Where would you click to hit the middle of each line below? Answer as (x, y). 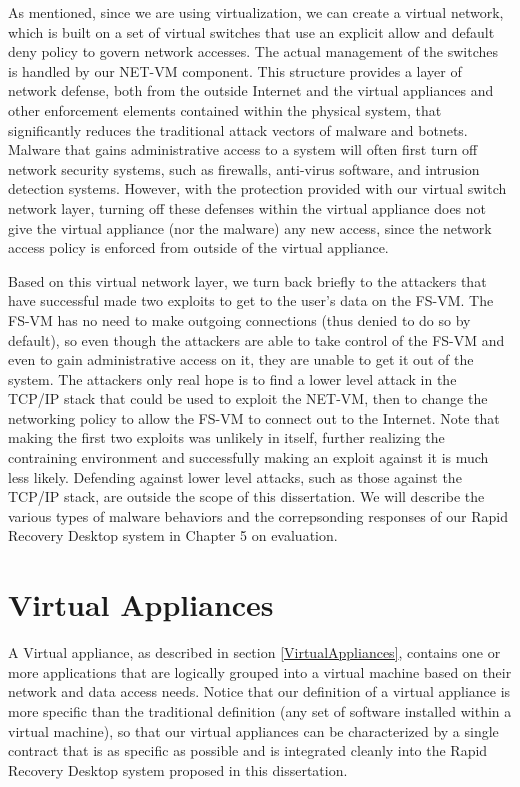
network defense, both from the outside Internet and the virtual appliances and (251, 90)
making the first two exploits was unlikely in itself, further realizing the (226, 437)
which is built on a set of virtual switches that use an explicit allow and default (251, 31)
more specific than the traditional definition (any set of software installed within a (260, 710)
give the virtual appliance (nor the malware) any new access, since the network (250, 227)
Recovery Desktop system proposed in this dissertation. (178, 769)
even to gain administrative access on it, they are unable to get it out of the (241, 359)
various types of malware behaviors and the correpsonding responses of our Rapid (258, 515)
